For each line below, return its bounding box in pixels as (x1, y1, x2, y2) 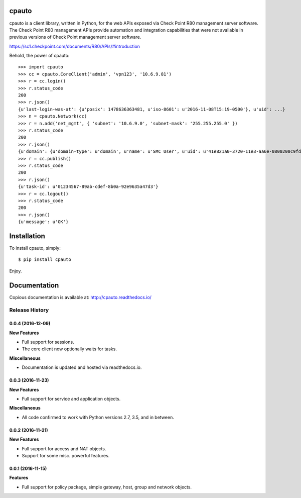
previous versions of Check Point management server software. (9, 34, 141, 40)
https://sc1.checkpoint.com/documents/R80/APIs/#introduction (9, 43, 140, 49)
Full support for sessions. (22, 339, 75, 345)
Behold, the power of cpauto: (9, 53, 70, 59)
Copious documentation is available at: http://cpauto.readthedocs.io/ (9, 294, 152, 300)
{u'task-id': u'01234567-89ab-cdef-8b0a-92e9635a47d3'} (18, 184, 159, 189)
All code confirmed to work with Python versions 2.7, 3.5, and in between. (22, 414, 174, 420)
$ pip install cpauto (18, 257, 71, 262)
